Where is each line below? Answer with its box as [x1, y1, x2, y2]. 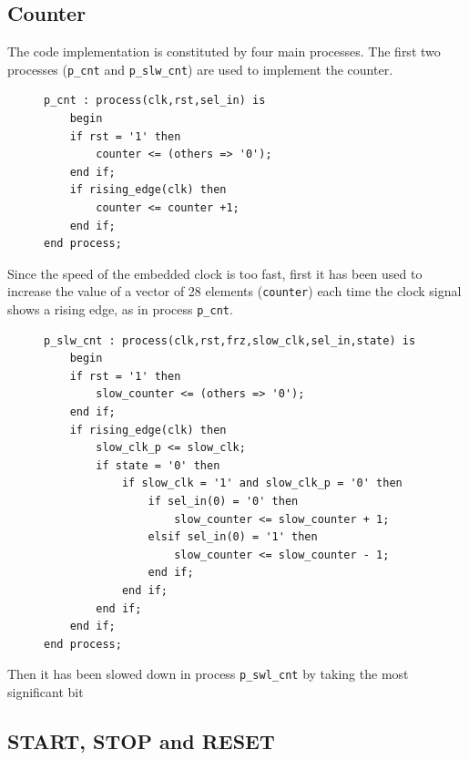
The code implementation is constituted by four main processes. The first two [7, 42, 441, 61]
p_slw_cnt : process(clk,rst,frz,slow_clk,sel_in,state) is [44, 334, 416, 347]
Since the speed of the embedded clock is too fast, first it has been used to [7, 263, 423, 282]
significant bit [7, 683, 84, 702]
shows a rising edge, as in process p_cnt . [7, 300, 233, 319]
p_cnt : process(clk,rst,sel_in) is [44, 94, 266, 108]
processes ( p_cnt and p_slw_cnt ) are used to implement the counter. [7, 59, 393, 78]
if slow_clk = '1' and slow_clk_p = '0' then [121, 477, 403, 490]
